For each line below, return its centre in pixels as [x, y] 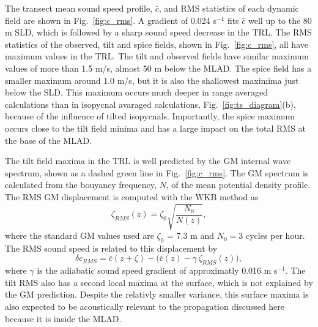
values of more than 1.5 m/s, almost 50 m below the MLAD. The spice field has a [158, 68]
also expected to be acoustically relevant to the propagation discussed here [145, 306]
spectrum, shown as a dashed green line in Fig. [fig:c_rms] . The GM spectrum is [157, 172]
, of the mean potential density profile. [238, 185]
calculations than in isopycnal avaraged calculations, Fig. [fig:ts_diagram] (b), [150, 104]
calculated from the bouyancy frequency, [81, 185]
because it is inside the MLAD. [63, 318]
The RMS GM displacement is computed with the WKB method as [132, 196]
